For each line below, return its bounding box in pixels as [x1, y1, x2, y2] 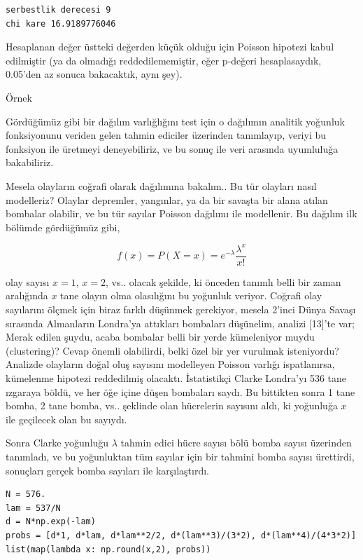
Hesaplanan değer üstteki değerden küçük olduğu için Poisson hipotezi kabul [6, 39, 334, 54]
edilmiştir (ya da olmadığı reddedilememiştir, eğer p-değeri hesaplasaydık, [6, 53, 322, 67]
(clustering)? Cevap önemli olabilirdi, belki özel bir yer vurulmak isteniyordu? [6, 343, 339, 357]
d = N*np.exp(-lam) [6, 517, 96, 527]
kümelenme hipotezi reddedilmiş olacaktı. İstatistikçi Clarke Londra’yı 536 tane [6, 371, 347, 385]
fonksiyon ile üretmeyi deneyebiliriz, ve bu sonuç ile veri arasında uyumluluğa [6, 141, 339, 156]
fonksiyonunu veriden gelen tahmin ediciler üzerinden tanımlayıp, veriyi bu [6, 128, 327, 142]
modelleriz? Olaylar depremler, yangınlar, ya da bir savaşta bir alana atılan [6, 192, 328, 207]
